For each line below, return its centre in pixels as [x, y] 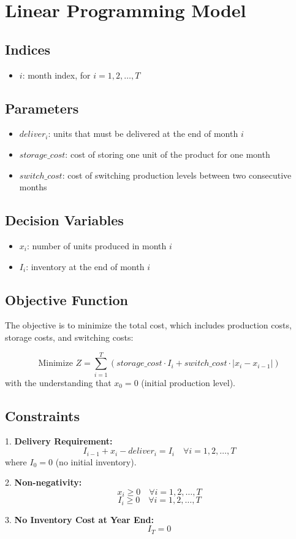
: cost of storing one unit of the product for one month [168, 154]
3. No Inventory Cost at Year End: [79, 519]
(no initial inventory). [96, 461]
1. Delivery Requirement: [59, 441]
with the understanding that [58, 382]
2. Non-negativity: [44, 482]
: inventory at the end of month [85, 266]
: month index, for [56, 75]
